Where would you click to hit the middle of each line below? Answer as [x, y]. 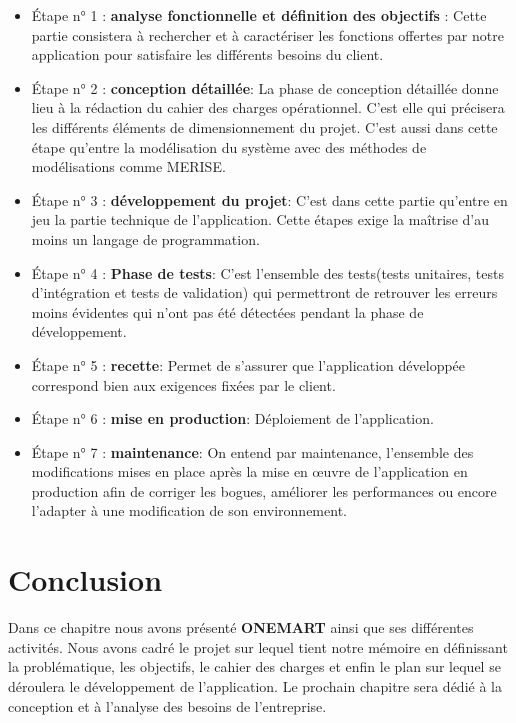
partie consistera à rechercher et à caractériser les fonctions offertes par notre [267, 34]
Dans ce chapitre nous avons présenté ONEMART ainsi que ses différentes [241, 627]
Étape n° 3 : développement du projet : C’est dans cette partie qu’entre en [269, 199]
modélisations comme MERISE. [128, 166]
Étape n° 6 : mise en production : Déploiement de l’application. [232, 418]
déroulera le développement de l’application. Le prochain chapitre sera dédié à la [255, 685]
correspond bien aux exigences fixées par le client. [183, 384]
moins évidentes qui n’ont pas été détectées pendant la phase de [227, 311]
